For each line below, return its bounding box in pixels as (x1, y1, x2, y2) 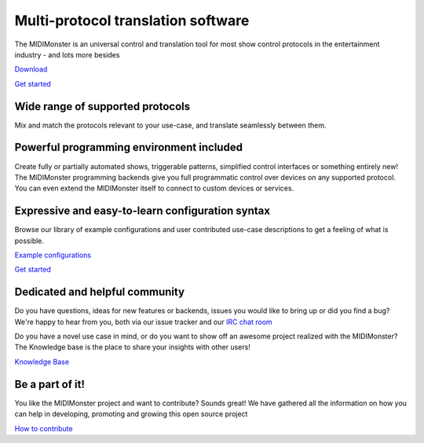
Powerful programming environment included (14, 141, 243, 154)
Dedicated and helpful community (14, 286, 185, 299)
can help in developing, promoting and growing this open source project (14, 409, 248, 419)
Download (14, 65, 48, 74)
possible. (14, 236, 45, 245)
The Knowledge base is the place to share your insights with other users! (14, 342, 250, 352)
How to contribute (14, 423, 74, 433)
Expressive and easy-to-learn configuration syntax (14, 205, 271, 218)
